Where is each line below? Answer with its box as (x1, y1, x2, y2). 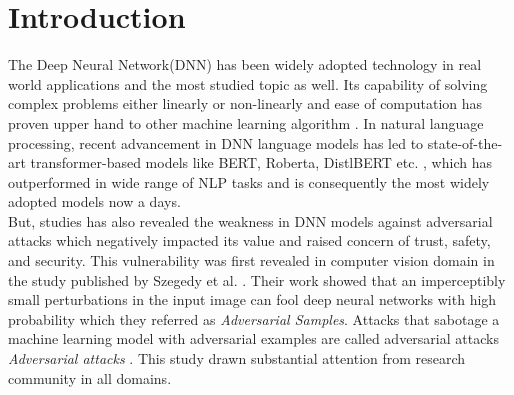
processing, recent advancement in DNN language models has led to (8, 132, 424, 153)
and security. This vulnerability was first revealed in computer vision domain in (8, 250, 495, 271)
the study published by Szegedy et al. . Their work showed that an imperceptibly (8, 269, 506, 290)
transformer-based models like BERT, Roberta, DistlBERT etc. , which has (30, 152, 492, 173)
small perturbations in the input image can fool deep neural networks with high (8, 289, 497, 310)
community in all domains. (8, 367, 172, 388)
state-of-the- (427, 132, 503, 153)
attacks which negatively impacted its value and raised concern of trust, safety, (8, 230, 491, 251)
